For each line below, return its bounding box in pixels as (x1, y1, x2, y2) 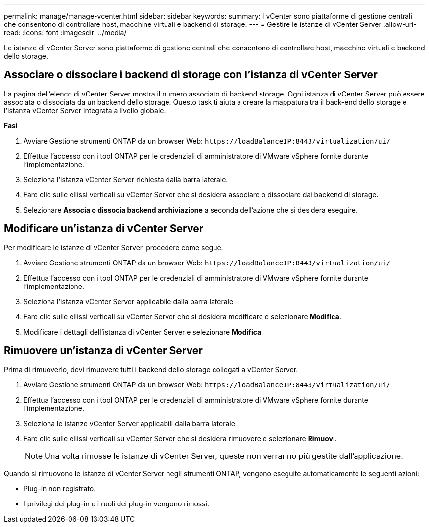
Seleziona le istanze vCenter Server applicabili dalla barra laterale (24, 419, 235, 428)
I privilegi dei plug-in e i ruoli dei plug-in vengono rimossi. (24, 499, 210, 508)
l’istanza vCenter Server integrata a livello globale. (4, 106, 166, 115)
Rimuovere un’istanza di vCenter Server (4, 344, 203, 357)
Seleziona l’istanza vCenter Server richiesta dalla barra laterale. (24, 175, 228, 184)
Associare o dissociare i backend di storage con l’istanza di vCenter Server (4, 69, 378, 81)
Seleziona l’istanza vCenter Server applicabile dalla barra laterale (24, 297, 234, 306)
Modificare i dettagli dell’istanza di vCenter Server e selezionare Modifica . (24, 327, 263, 336)
